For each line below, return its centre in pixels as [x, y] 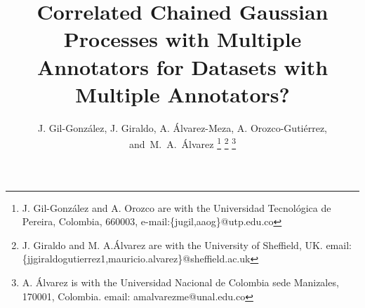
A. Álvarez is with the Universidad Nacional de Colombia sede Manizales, [180, 282]
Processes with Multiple [182, 39]
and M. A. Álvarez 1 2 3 [182, 143]
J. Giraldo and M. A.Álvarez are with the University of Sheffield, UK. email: [187, 245]
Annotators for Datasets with [182, 66]
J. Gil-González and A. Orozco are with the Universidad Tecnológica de [177, 207]
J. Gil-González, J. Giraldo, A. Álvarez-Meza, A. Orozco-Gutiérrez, [182, 127]
